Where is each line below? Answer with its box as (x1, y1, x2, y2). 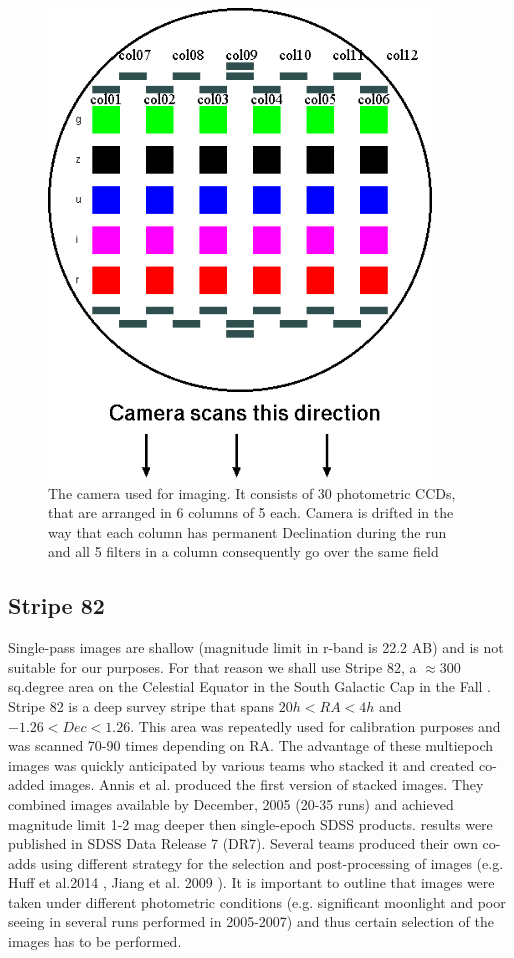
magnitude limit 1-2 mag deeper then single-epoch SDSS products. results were (8, 813, 493, 834)
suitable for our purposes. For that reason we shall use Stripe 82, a (8, 656, 417, 677)
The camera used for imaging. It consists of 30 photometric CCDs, (48, 482, 456, 503)
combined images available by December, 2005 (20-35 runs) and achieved (8, 793, 454, 814)
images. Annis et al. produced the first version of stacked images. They (49, 774, 484, 795)
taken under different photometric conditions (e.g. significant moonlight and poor (8, 891, 506, 912)
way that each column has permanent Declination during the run (48, 521, 447, 542)
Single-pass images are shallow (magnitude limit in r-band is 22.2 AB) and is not (8, 637, 504, 658)
